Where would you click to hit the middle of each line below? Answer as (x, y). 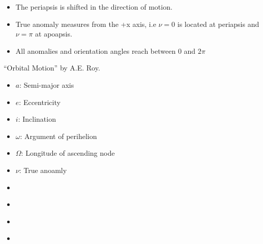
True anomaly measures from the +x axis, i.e (86, 24)
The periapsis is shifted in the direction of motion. (94, 7)
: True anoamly (43, 170)
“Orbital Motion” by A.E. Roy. (52, 68)
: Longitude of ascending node (68, 153)
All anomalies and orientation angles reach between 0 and (106, 50)
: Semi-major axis (47, 84)
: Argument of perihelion (59, 136)
